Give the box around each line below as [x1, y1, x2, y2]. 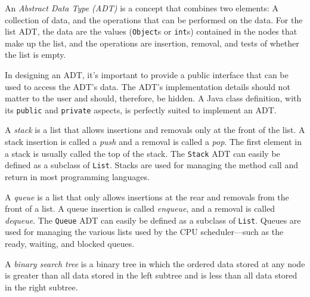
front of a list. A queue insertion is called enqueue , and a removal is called [5, 202, 275, 215]
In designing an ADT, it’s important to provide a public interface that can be [5, 69, 289, 81]
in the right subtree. [5, 280, 78, 293]
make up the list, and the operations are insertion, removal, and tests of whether [5, 36, 299, 49]
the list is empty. [5, 48, 66, 61]
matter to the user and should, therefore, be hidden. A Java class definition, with [5, 92, 302, 104]
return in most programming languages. [5, 170, 150, 182]
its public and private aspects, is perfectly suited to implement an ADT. [5, 103, 277, 116]
